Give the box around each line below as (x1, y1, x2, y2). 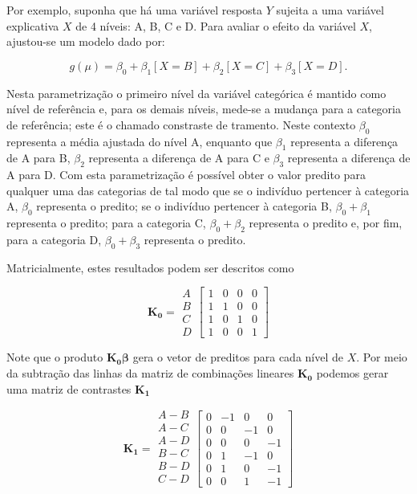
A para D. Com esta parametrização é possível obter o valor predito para (6, 166, 366, 183)
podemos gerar (316, 365, 389, 382)
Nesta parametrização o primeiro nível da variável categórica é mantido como (6, 84, 387, 101)
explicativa (6, 17, 59, 34)
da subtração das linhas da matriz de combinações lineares (6, 365, 294, 382)
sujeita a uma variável (276, 2, 384, 18)
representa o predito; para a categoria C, (6, 214, 206, 231)
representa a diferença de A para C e (88, 149, 269, 166)
